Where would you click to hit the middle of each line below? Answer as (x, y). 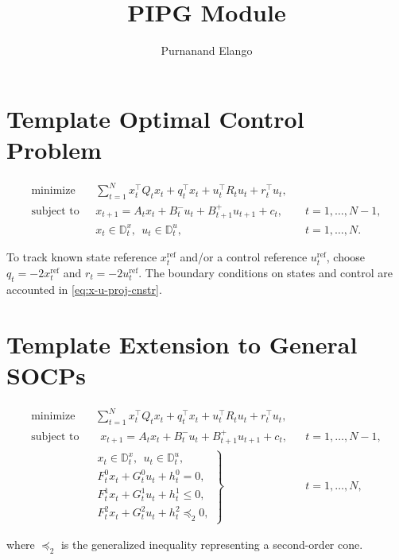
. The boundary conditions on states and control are (265, 273)
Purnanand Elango (207, 50)
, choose (346, 257)
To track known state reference (82, 257)
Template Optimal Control (155, 118)
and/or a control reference (244, 257)
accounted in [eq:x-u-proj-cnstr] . (84, 289)
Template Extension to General (182, 344)
